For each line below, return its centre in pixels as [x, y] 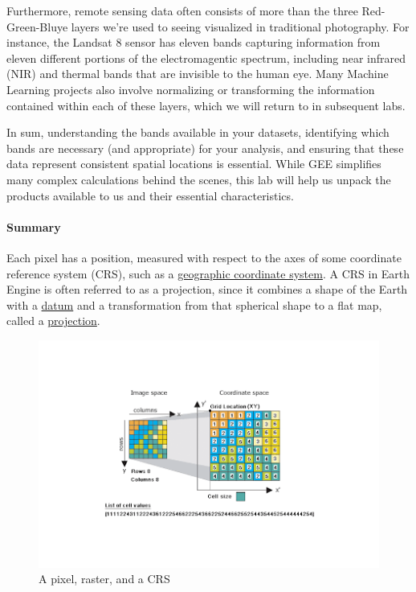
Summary [34, 226]
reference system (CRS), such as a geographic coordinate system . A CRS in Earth [208, 273]
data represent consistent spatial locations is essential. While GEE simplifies [194, 164]
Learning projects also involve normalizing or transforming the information [191, 89]
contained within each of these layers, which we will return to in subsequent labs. [206, 105]
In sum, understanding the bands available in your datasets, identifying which [198, 132]
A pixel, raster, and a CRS [104, 579]
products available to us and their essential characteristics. [150, 195]
